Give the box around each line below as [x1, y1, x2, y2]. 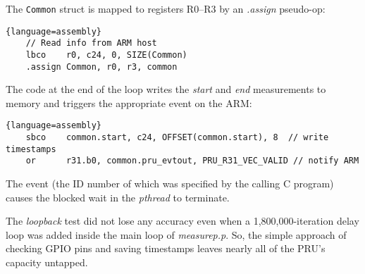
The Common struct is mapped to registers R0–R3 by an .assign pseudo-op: [6, 1, 326, 15]
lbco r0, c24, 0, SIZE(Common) [25, 49, 187, 60]
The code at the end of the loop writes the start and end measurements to [6, 82, 326, 96]
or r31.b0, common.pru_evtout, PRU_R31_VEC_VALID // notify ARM [25, 156, 359, 166]
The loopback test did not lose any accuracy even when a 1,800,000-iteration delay [6, 213, 359, 228]
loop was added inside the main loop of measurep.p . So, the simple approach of [6, 227, 347, 242]
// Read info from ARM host [25, 38, 157, 49]
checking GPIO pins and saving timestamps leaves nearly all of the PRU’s [6, 241, 326, 256]
